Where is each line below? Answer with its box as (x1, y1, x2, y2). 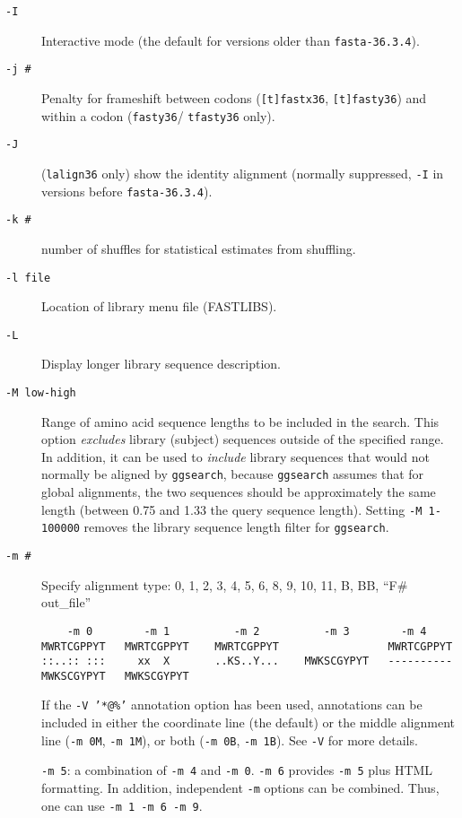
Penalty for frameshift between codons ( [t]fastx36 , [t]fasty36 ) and (41, 88, 427, 107)
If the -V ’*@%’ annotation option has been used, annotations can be (41, 695, 423, 714)
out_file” (41, 593, 92, 612)
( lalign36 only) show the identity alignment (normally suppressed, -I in (41, 163, 444, 182)
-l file (5, 271, 51, 284)
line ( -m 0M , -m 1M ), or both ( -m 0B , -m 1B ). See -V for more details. (41, 730, 418, 749)
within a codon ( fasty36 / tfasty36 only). (41, 106, 275, 125)
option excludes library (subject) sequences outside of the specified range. (41, 430, 444, 448)
